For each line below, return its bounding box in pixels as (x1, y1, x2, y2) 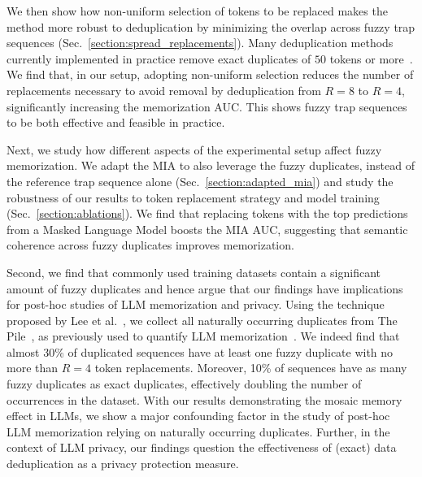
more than (7, 359, 59, 376)
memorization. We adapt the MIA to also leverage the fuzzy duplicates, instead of (7, 157, 415, 174)
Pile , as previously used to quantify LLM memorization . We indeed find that (7, 327, 400, 345)
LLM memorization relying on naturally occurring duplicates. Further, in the (7, 423, 390, 440)
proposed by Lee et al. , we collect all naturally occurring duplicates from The (7, 311, 398, 328)
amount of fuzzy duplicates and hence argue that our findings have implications (7, 280, 403, 297)
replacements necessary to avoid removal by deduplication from (7, 81, 321, 98)
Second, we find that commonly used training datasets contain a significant (7, 263, 381, 280)
